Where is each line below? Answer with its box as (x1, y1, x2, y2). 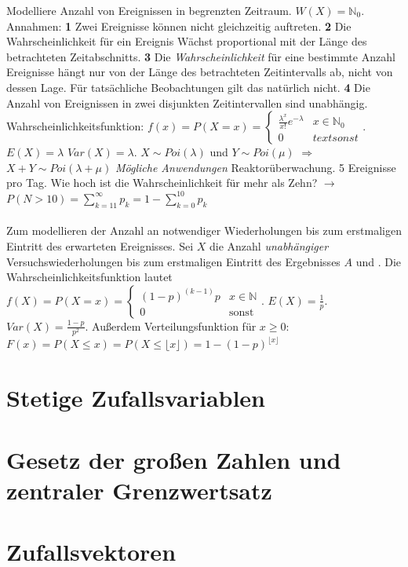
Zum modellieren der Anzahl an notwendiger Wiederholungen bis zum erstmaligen (6, 222, 402, 239)
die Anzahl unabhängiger (209, 237, 329, 254)
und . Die (355, 253, 402, 269)
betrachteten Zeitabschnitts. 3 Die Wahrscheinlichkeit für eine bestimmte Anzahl (6, 48, 395, 64)
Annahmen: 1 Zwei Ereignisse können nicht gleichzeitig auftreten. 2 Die (6, 17, 352, 34)
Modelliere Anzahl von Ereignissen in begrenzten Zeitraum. (6, 2, 292, 18)
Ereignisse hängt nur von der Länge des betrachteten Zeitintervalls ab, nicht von (6, 64, 393, 80)
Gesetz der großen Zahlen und (6, 443, 341, 475)
